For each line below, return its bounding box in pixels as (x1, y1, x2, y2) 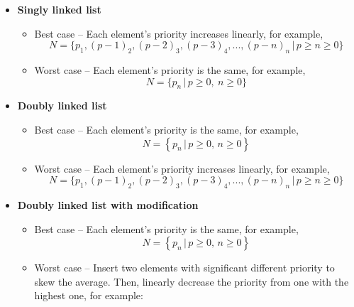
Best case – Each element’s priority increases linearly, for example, (34, 26, 323, 41)
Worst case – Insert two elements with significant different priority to (34, 260, 335, 275)
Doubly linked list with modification (17, 197, 199, 212)
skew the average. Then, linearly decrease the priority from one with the (34, 274, 349, 289)
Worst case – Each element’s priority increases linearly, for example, (34, 161, 330, 176)
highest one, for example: (34, 288, 143, 303)
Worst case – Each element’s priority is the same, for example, (34, 62, 306, 77)
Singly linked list (17, 2, 101, 16)
